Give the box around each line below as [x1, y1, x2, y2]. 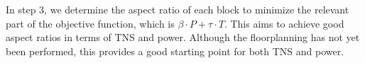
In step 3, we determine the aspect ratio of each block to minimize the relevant [6, 2, 349, 16]
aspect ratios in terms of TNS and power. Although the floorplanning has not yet [6, 30, 360, 45]
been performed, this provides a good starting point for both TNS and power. [6, 43, 344, 58]
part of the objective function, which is [6, 16, 175, 30]
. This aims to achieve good [224, 16, 344, 30]
